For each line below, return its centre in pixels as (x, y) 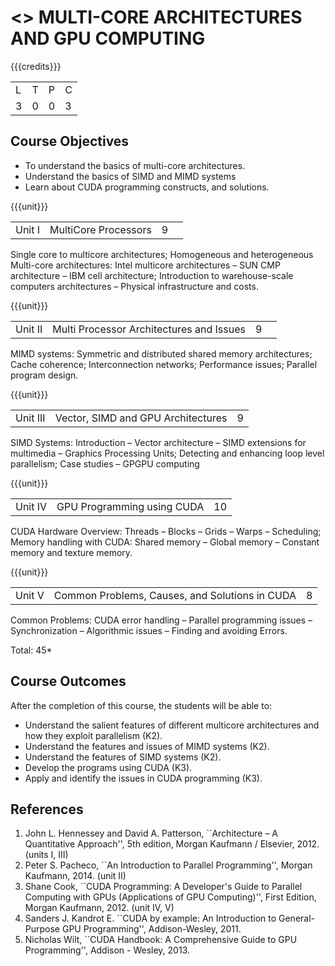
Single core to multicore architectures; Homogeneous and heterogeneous (162, 254)
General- (297, 918)
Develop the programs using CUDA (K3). (108, 767)
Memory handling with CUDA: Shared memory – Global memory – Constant (165, 542)
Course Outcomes (68, 681)
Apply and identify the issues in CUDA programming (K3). (143, 778)
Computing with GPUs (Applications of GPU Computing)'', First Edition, (170, 897)
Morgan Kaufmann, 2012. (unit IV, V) (99, 908)
